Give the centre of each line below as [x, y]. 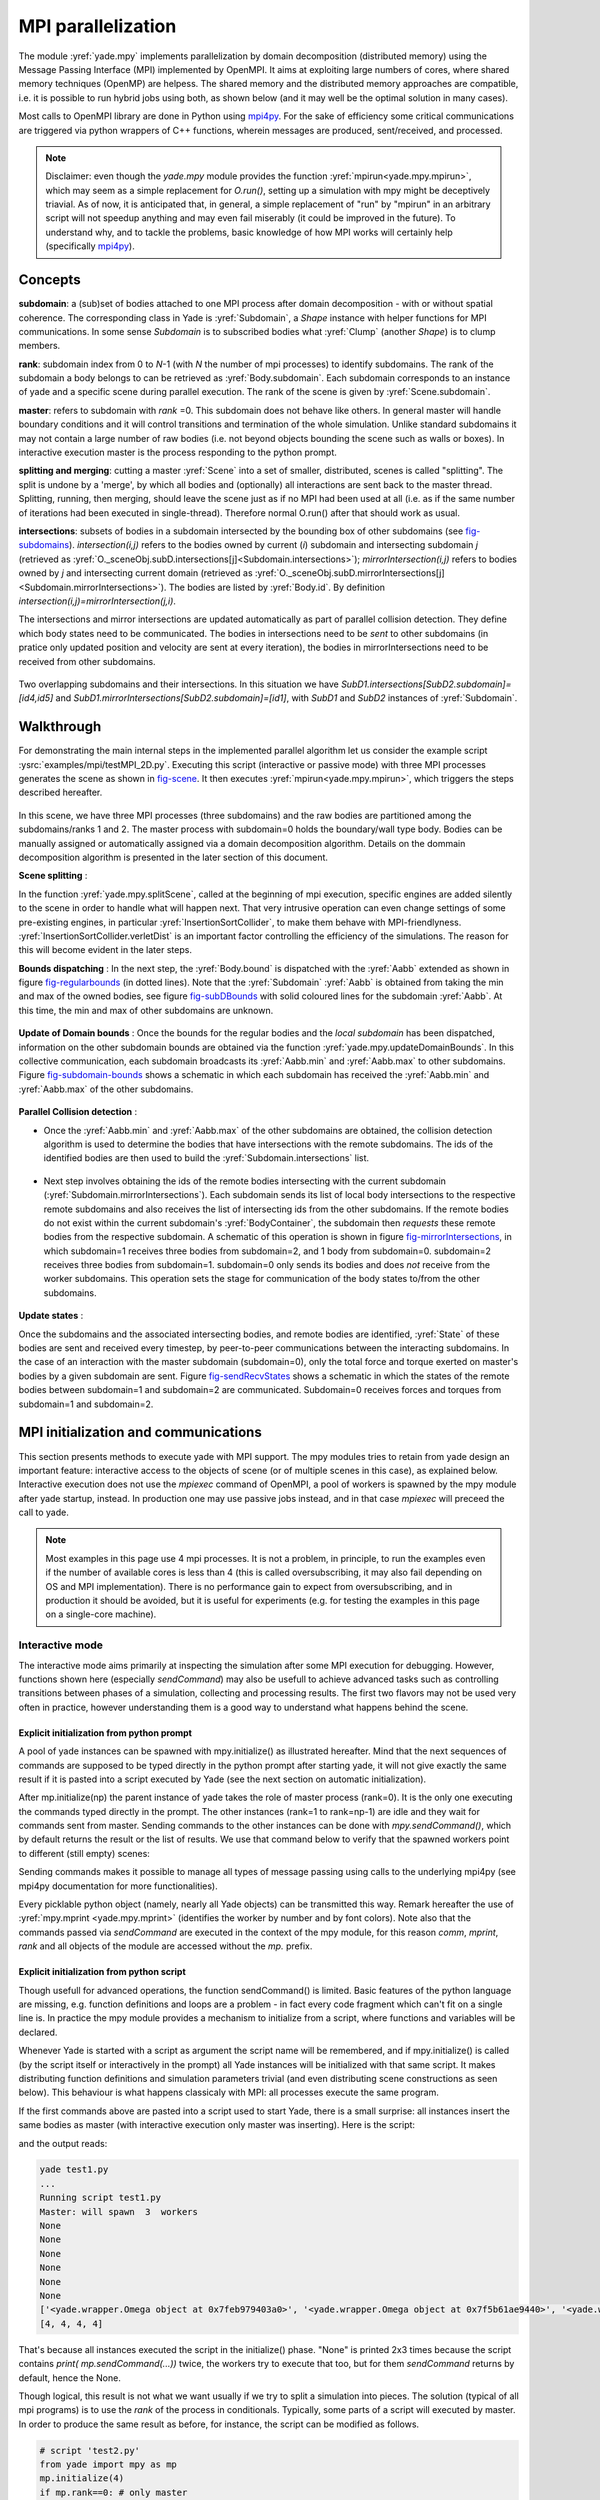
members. [39, 346]
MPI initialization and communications [140, 1432]
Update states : [51, 1316]
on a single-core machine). [101, 1614]
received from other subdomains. [87, 661]
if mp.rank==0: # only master [113, 2492]
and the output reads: [63, 2143]
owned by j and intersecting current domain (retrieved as [136, 573]
